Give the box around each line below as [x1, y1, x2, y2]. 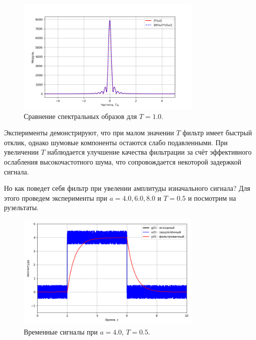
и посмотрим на [188, 192, 236, 203]
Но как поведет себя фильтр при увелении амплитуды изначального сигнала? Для [4, 183, 251, 193]
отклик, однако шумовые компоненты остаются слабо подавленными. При [4, 137, 228, 147]
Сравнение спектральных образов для [24, 111, 137, 121]
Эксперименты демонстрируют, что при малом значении [4, 127, 174, 138]
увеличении [4, 147, 39, 157]
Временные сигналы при [24, 326, 98, 337]
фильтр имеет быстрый [182, 127, 252, 138]
